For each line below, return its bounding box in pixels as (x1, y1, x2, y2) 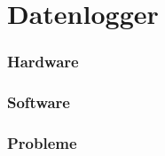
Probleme (7, 131, 77, 153)
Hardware (7, 51, 79, 73)
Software (7, 91, 70, 113)
